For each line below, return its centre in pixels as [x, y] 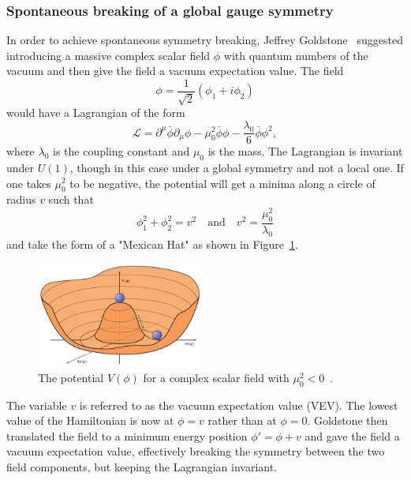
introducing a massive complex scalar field [108, 55]
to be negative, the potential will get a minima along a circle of [222, 183]
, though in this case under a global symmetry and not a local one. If [237, 167]
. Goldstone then [347, 420]
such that [71, 199]
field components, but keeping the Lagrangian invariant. [142, 467]
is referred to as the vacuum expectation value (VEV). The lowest [239, 405]
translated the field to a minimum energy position [127, 435]
